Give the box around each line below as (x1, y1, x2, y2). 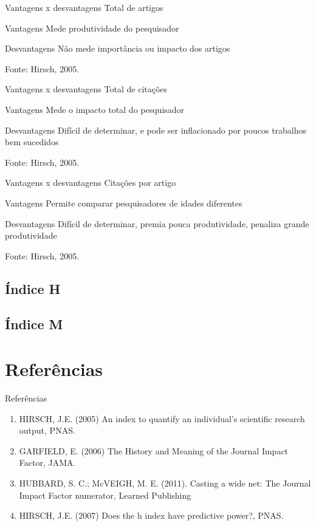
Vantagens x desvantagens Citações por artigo (5, 176, 176, 189)
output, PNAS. (19, 424, 75, 437)
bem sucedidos (5, 135, 59, 148)
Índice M (5, 315, 63, 333)
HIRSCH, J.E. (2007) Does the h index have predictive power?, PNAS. (19, 509, 284, 522)
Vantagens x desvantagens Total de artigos (5, 1, 163, 13)
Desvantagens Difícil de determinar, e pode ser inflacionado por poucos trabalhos (5, 123, 307, 136)
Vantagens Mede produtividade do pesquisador (5, 21, 179, 34)
